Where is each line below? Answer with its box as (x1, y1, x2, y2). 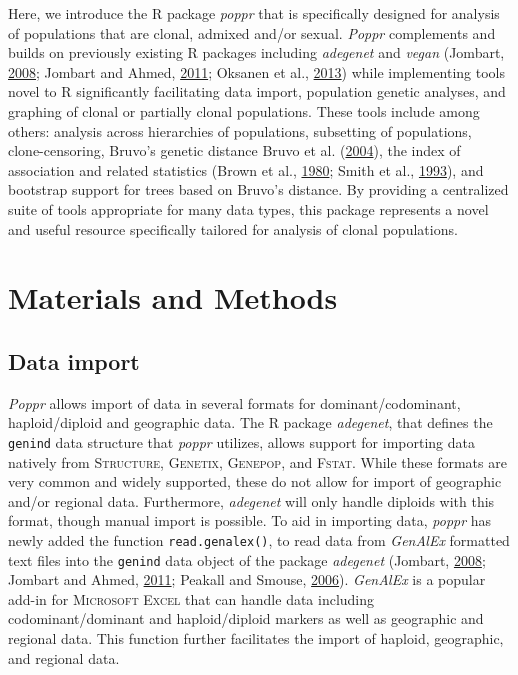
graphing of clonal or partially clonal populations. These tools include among (8, 100, 480, 121)
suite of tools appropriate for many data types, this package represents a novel (8, 198, 489, 219)
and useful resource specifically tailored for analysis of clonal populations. (8, 218, 458, 239)
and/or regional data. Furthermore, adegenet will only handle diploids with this (8, 490, 495, 511)
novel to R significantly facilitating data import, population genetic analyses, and (8, 81, 506, 102)
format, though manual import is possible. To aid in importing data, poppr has (8, 510, 492, 531)
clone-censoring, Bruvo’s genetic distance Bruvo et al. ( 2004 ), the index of (8, 140, 461, 161)
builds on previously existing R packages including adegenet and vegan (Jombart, (8, 42, 505, 63)
